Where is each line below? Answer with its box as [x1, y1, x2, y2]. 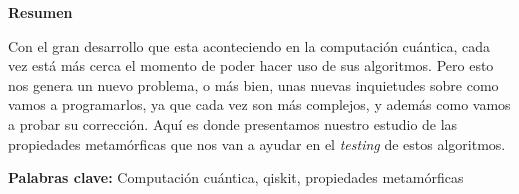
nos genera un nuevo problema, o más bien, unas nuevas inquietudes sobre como [8, 74, 499, 95]
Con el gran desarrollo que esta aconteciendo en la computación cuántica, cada [8, 35, 491, 56]
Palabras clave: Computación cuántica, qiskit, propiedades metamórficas [8, 167, 464, 188]
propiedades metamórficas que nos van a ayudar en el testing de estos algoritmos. [8, 133, 506, 154]
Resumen [8, 2, 73, 22]
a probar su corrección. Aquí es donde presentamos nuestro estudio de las [8, 113, 458, 134]
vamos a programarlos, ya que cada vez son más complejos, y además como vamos [8, 94, 511, 115]
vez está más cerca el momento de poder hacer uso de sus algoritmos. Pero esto [8, 55, 494, 76]
